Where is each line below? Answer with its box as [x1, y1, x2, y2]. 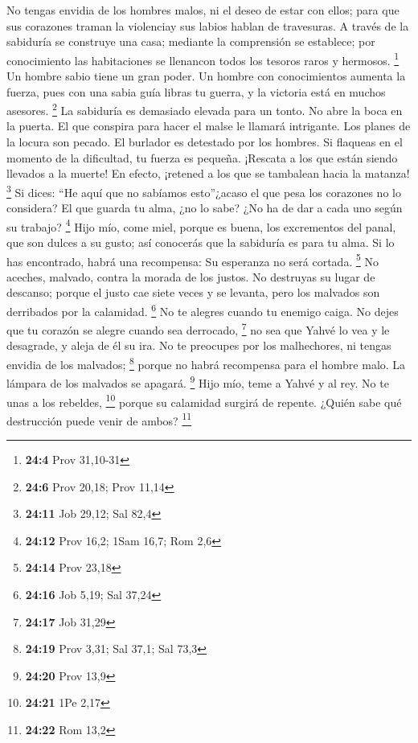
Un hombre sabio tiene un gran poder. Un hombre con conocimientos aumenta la [6, 68, 406, 84]
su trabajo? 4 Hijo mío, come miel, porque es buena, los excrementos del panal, [6, 216, 396, 235]
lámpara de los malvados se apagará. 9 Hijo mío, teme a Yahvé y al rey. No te [6, 372, 389, 391]
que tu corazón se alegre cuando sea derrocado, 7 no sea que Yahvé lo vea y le [6, 319, 390, 338]
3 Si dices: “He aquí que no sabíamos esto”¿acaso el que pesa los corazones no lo [6, 181, 401, 200]
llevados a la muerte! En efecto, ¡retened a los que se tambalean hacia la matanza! [6, 165, 410, 182]
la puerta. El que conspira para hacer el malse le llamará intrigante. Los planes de [6, 117, 411, 134]
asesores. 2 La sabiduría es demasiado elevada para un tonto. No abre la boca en [6, 100, 403, 118]
